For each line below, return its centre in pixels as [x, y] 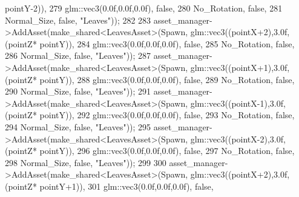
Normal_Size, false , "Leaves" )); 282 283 [78, 20]
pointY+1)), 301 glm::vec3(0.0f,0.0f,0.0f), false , [126, 186]
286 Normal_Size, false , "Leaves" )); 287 [78, 55]
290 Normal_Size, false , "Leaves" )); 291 [78, 91]
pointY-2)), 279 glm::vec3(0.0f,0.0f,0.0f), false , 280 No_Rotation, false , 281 [144, 8]
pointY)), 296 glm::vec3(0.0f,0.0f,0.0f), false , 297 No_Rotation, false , [167, 151]
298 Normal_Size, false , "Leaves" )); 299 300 [86, 162]
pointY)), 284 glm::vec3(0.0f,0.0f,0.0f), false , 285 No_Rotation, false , [167, 43]
